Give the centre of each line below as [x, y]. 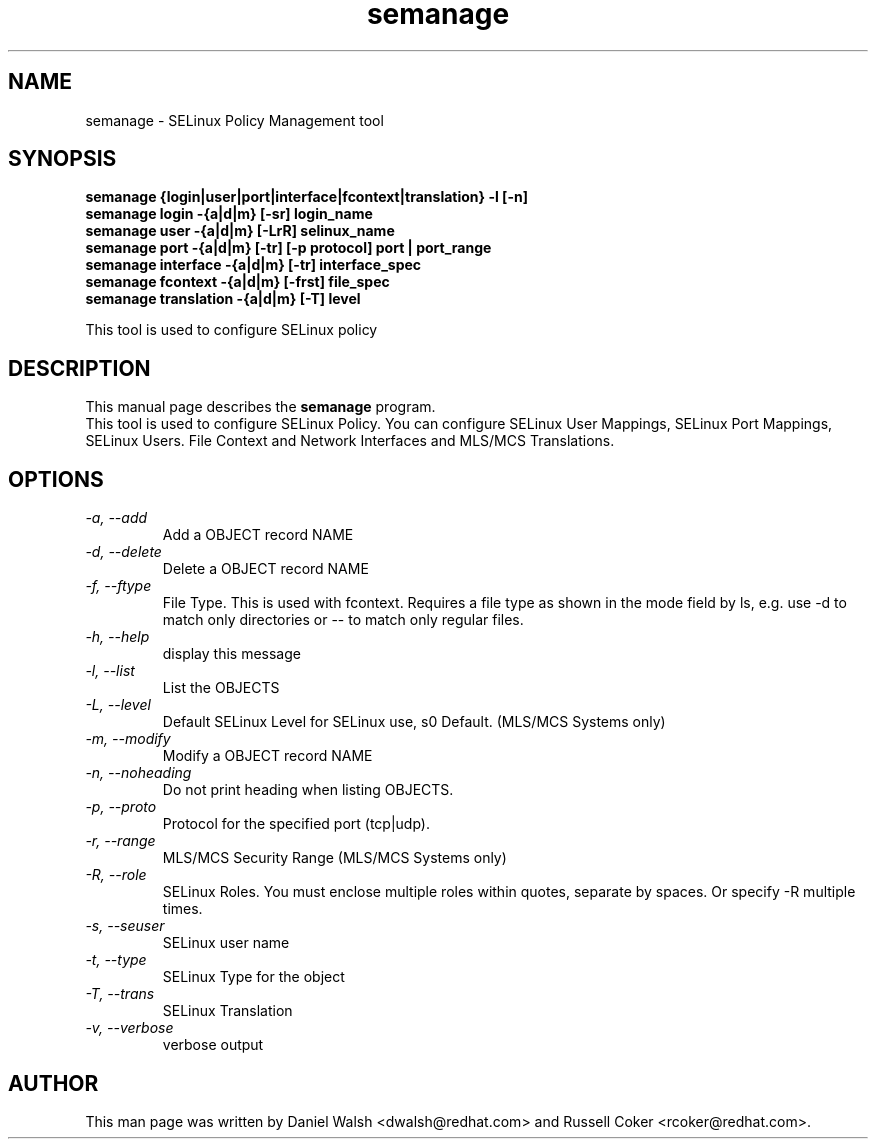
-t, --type [116, 960]
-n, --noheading [138, 773]
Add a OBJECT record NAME [258, 535]
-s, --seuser [125, 926]
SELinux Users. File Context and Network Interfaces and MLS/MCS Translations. [350, 441]
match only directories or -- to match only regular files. [343, 620]
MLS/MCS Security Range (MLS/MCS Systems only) [334, 858]
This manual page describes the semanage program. [260, 407]
